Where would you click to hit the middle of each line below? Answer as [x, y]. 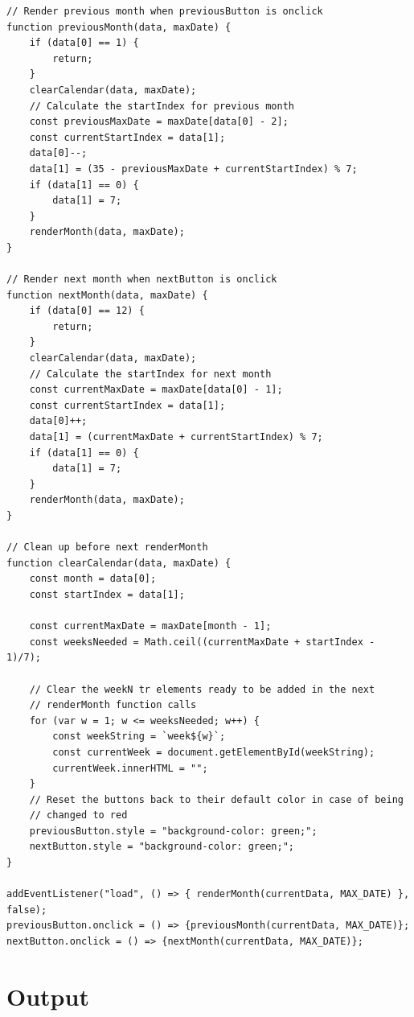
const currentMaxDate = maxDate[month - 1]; [150, 626]
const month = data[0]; [93, 579]
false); [27, 910]
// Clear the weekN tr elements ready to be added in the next [202, 689]
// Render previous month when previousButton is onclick [165, 11]
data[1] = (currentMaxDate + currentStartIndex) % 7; [176, 437]
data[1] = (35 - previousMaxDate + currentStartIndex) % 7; [193, 169]
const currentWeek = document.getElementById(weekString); [214, 752]
